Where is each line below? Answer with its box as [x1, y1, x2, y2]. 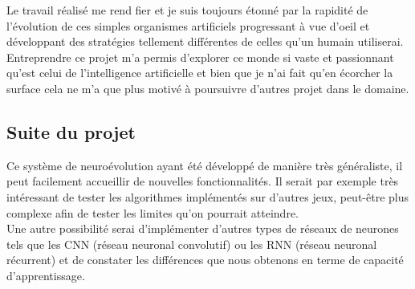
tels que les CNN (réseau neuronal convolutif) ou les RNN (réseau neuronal [6, 235, 377, 252]
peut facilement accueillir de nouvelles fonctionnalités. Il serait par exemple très [6, 173, 399, 189]
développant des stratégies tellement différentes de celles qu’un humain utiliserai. [6, 33, 404, 50]
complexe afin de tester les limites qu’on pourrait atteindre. [6, 204, 299, 221]
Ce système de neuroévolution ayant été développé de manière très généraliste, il [6, 157, 403, 173]
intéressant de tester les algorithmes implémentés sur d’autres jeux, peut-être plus [6, 188, 409, 205]
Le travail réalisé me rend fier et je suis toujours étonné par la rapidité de [6, 2, 368, 18]
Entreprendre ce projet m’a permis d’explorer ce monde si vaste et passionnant [6, 48, 394, 65]
